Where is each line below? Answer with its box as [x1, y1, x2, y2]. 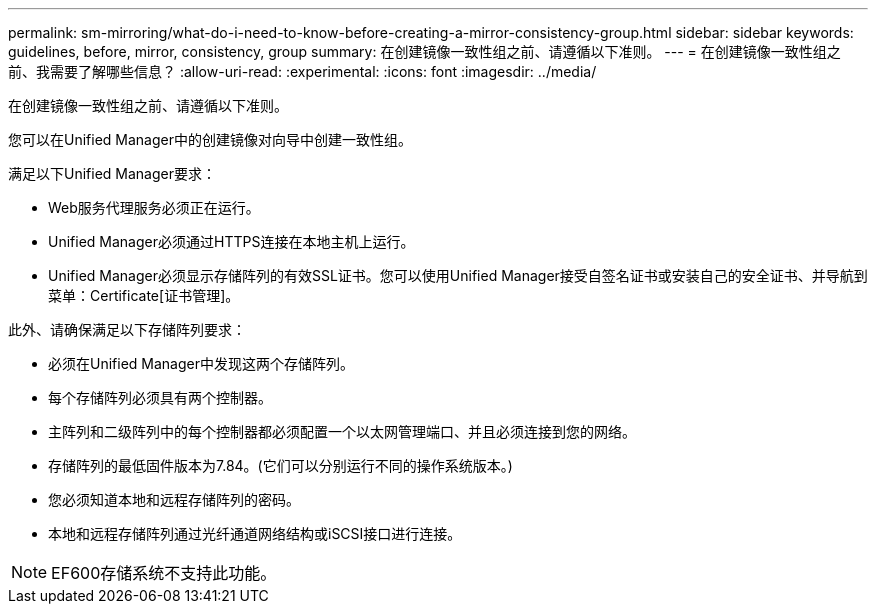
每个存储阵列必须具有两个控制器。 [48, 389, 272, 406]
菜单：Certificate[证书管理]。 [48, 287, 240, 304]
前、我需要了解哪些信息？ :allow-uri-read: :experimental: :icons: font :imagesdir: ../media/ [8, 63, 597, 80]
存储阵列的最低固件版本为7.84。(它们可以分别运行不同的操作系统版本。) [48, 457, 513, 474]
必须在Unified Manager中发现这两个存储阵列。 [48, 355, 354, 372]
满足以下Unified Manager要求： [8, 165, 216, 182]
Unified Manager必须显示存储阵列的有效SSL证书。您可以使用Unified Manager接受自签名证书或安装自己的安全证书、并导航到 [48, 267, 868, 284]
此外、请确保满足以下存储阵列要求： [8, 321, 246, 338]
